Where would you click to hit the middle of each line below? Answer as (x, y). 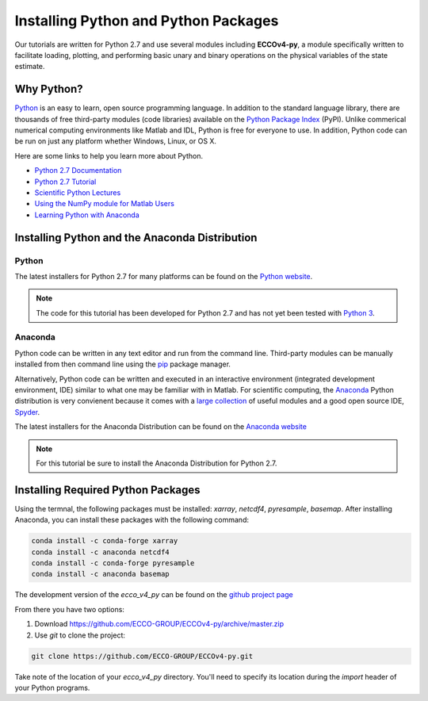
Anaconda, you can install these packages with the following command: (132, 520)
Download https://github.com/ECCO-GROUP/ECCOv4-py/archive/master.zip (159, 624)
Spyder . (27, 412)
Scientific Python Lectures (78, 192)
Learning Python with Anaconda (87, 215)
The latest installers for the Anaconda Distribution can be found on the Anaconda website (160, 427)
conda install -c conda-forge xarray (105, 541)
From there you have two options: (69, 609)
